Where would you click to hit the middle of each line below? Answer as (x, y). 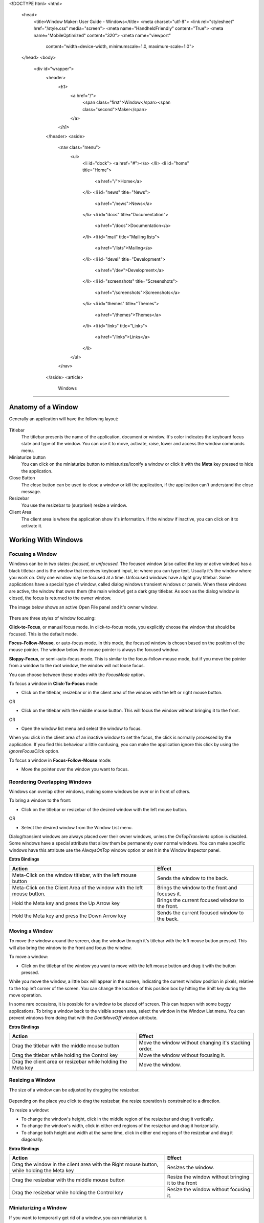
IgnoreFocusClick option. (34, 751)
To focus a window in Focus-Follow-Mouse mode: (60, 760)
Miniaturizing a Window (38, 1208)
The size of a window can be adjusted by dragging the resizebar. (74, 1090)
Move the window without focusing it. (182, 1055)
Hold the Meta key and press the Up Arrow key (66, 903)
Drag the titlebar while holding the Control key (65, 1055)
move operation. (26, 995)
